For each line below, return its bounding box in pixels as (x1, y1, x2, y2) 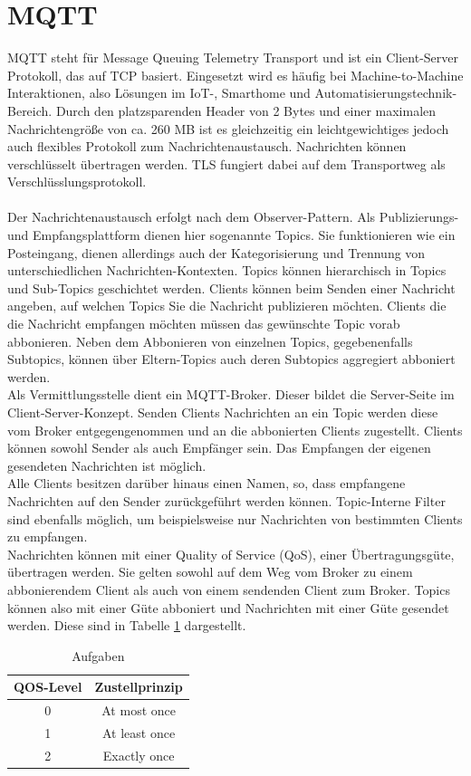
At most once (101, 701, 176, 720)
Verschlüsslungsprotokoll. (7, 172, 147, 191)
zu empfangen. (7, 527, 88, 546)
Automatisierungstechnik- (314, 83, 457, 102)
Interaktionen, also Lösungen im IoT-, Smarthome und (7, 83, 311, 102)
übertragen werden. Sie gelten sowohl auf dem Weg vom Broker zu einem (7, 562, 413, 581)
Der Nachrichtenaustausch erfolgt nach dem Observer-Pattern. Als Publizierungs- (7, 207, 459, 226)
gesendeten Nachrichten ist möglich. (7, 455, 207, 474)
